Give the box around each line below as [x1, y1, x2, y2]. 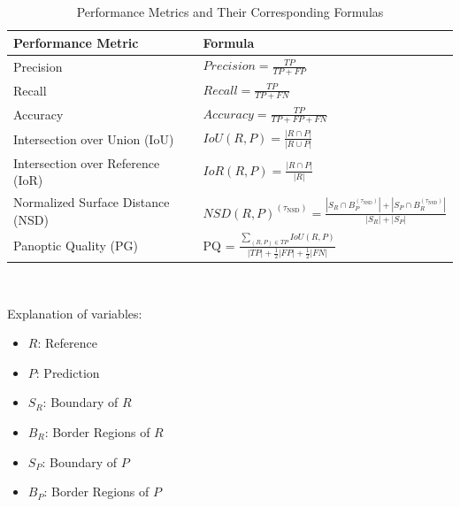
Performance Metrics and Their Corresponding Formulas [76, 3, 384, 20]
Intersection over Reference [13, 153, 160, 172]
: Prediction [35, 363, 100, 381]
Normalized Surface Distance [13, 192, 170, 211]
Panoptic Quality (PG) [13, 236, 138, 255]
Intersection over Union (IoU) [13, 129, 174, 148]
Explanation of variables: [7, 303, 142, 322]
